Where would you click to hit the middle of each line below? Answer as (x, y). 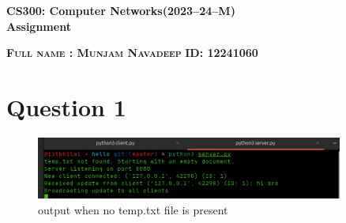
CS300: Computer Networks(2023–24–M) (121, 10)
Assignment (39, 26)
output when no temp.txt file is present (133, 209)
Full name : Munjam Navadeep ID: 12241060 (132, 53)
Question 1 (66, 106)
